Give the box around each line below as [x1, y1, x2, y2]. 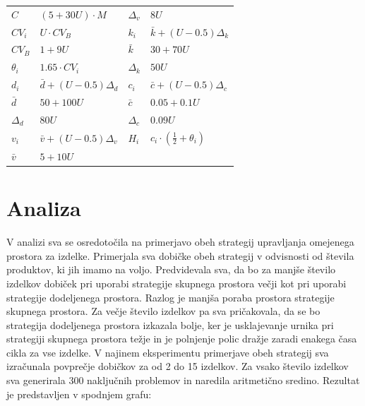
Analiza [6, 193, 81, 222]
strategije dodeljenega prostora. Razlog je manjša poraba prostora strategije [6, 289, 335, 304]
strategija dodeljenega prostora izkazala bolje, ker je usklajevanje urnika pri [6, 317, 334, 332]
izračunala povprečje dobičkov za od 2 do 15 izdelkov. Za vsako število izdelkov [6, 359, 349, 374]
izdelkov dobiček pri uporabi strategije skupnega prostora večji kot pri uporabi [6, 275, 347, 290]
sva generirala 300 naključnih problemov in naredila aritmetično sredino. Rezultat [6, 373, 360, 388]
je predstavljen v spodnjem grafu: [6, 386, 152, 401]
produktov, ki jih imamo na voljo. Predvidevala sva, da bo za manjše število [6, 262, 336, 277]
